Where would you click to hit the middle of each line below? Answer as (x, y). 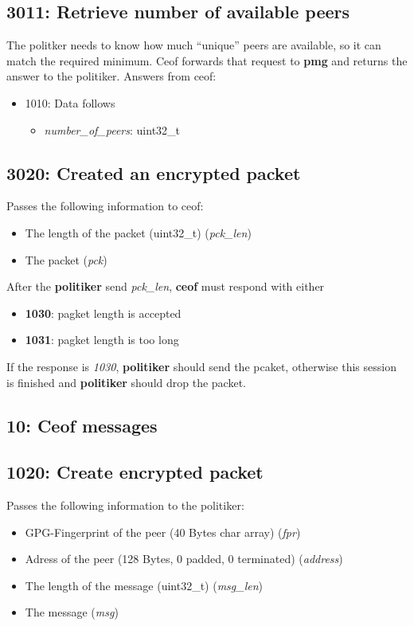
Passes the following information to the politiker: (125, 505)
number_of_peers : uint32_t (112, 129)
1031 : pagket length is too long (102, 340)
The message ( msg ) (72, 612)
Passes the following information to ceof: (105, 206)
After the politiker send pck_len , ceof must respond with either (166, 286)
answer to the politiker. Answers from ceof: (111, 76)
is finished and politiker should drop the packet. (126, 382)
